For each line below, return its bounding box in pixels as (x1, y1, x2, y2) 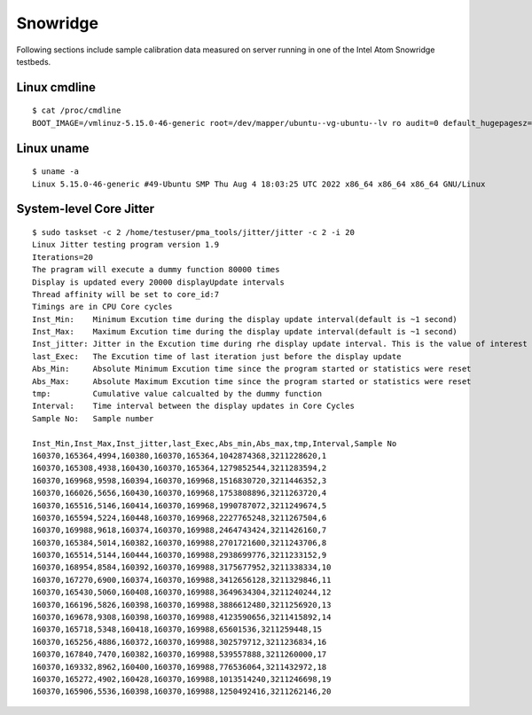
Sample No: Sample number (32, 413, 154, 423)
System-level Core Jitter (16, 201, 155, 216)
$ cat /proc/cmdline (32, 106, 121, 115)
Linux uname (16, 140, 90, 155)
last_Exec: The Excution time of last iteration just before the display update (32, 351, 402, 361)
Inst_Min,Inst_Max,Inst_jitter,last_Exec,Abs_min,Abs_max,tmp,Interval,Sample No (32, 438, 397, 448)
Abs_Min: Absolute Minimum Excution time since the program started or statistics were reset (32, 364, 472, 374)
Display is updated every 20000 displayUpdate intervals (32, 277, 286, 287)
